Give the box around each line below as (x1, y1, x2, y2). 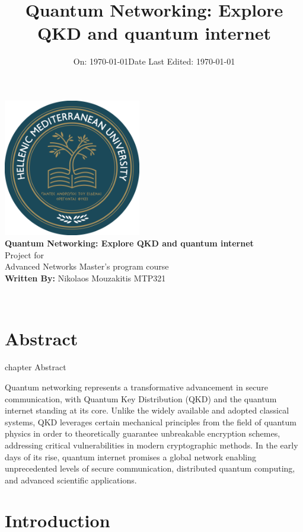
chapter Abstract (5, 361, 66, 373)
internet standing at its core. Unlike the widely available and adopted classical (5, 404, 289, 416)
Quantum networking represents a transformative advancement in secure (5, 380, 268, 393)
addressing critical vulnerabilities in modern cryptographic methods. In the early (5, 438, 298, 451)
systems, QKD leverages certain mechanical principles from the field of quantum (5, 415, 296, 428)
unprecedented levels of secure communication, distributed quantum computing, (5, 462, 295, 475)
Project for (5, 248, 44, 261)
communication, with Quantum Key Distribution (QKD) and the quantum (5, 392, 277, 405)
